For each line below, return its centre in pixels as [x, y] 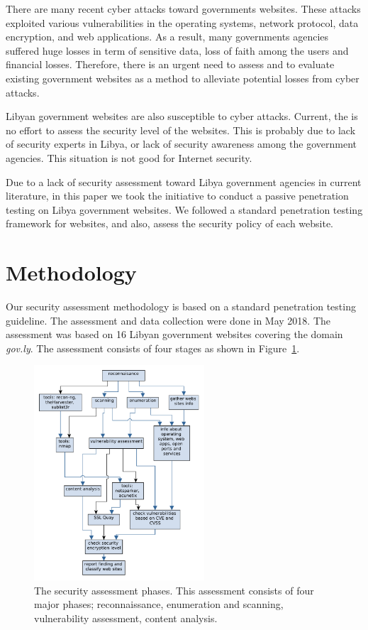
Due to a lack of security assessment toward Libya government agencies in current [184, 181]
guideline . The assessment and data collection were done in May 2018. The [168, 320]
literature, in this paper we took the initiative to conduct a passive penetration [177, 196]
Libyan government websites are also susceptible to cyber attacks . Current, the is [182, 116]
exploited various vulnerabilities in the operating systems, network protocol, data [182, 22]
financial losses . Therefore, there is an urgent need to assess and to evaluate [170, 64]
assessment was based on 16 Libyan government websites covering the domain [174, 334]
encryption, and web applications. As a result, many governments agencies [167, 37]
